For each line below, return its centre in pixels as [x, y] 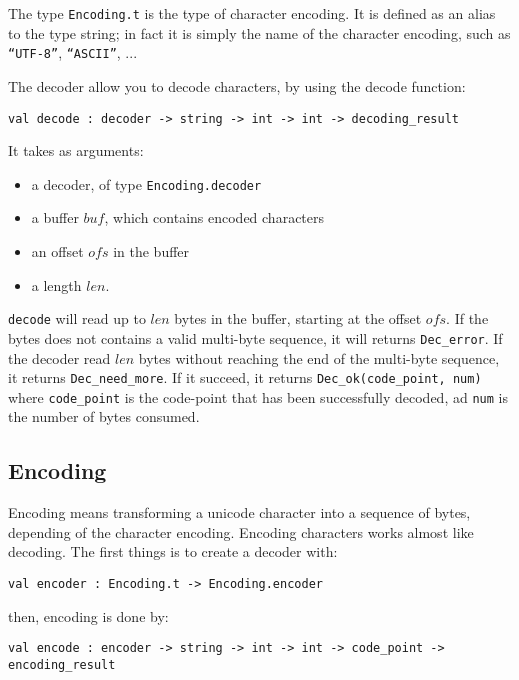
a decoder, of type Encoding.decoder [146, 183]
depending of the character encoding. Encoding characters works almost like [241, 531]
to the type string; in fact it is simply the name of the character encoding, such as [259, 32]
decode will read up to [77, 318]
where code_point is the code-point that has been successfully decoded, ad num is [258, 396]
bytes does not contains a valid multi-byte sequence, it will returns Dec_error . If [255, 337]
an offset [57, 251]
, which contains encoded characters [214, 217]
